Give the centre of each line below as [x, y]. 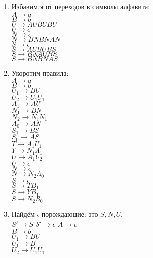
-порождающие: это [69, 214]
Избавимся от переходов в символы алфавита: [81, 6]
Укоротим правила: [40, 73]
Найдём [23, 214]
